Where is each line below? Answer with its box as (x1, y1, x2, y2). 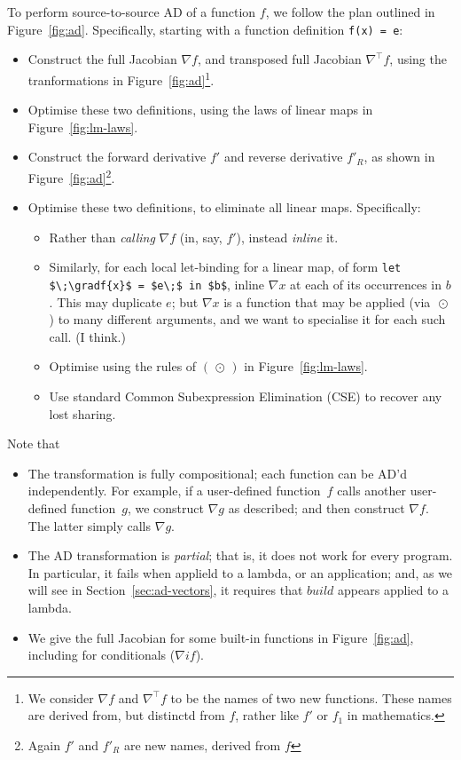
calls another (337, 481, 407, 500)
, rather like (235, 706, 299, 724)
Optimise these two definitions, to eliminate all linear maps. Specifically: (27, 198, 421, 217)
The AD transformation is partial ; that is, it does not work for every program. (27, 546, 453, 565)
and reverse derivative (223, 147, 343, 166)
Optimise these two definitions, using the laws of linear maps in (27, 100, 373, 119)
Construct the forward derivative (27, 147, 207, 166)
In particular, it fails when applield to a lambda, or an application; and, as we (27, 563, 453, 582)
